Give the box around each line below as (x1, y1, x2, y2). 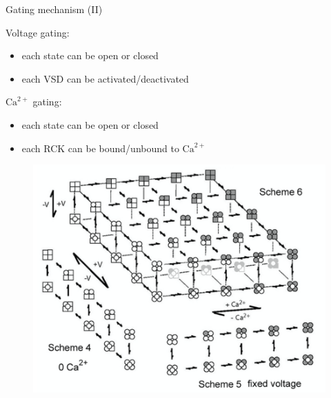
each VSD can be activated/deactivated (21, 71, 189, 85)
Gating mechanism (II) (6, 2, 103, 16)
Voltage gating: (6, 25, 70, 39)
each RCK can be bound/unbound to (21, 140, 179, 155)
